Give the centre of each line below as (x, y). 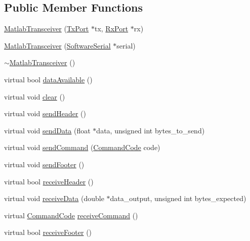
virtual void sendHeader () (45, 113)
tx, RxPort (111, 29)
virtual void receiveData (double (54, 198)
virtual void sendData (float (47, 130)
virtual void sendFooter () (44, 164)
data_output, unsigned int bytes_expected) (178, 198)
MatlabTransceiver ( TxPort (47, 29)
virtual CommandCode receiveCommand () (71, 215)
